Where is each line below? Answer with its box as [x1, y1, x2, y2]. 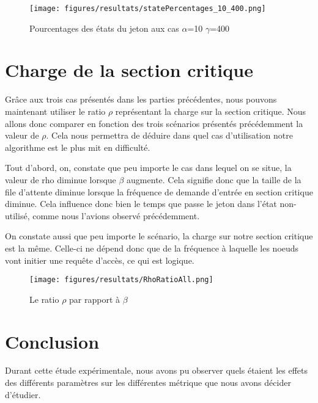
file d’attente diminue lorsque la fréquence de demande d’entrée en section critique [5, 185, 313, 198]
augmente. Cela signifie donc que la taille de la [127, 173, 301, 186]
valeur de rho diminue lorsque [5, 173, 116, 186]
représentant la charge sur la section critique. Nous [115, 104, 306, 117]
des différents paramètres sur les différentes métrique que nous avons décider [5, 376, 291, 389]
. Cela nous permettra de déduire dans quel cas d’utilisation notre [46, 129, 293, 142]
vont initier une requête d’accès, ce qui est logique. [5, 253, 194, 266]
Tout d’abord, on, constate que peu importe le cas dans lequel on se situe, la [5, 161, 292, 174]
